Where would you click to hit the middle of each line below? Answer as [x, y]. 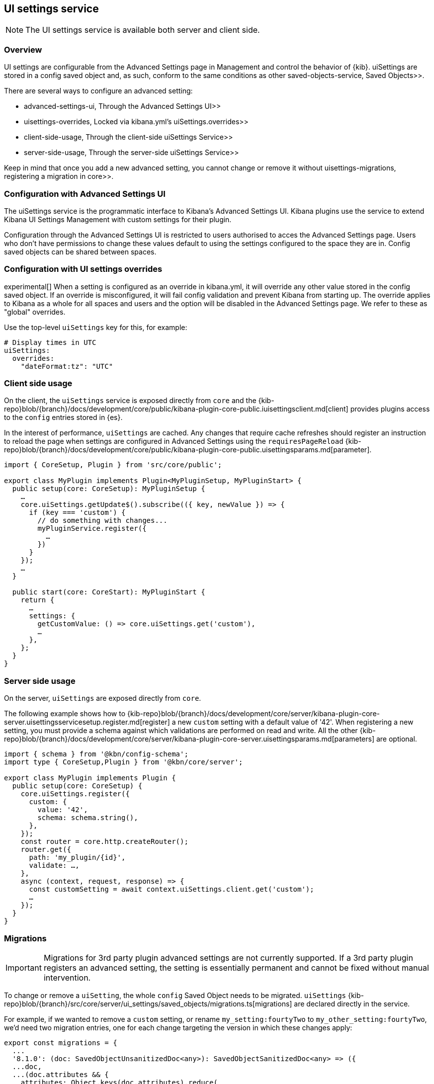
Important [24, 967]
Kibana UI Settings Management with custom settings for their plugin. [118, 219]
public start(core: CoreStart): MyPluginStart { [109, 592]
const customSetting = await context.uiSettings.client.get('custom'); [172, 889]
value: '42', [63, 810]
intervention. [67, 977]
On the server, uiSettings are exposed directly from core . [103, 698]
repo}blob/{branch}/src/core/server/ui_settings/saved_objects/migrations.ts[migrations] [148, 1003]
